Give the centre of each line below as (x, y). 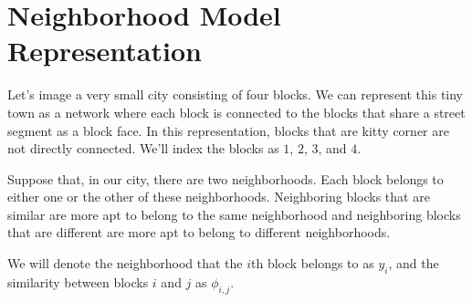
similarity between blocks (78, 281)
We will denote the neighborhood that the (125, 263)
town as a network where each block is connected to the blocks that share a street (236, 112)
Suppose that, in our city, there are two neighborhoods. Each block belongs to (226, 178)
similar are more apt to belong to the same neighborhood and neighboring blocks (234, 214)
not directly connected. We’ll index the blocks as (143, 148)
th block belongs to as (313, 263)
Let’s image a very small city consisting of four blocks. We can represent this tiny (236, 94)
